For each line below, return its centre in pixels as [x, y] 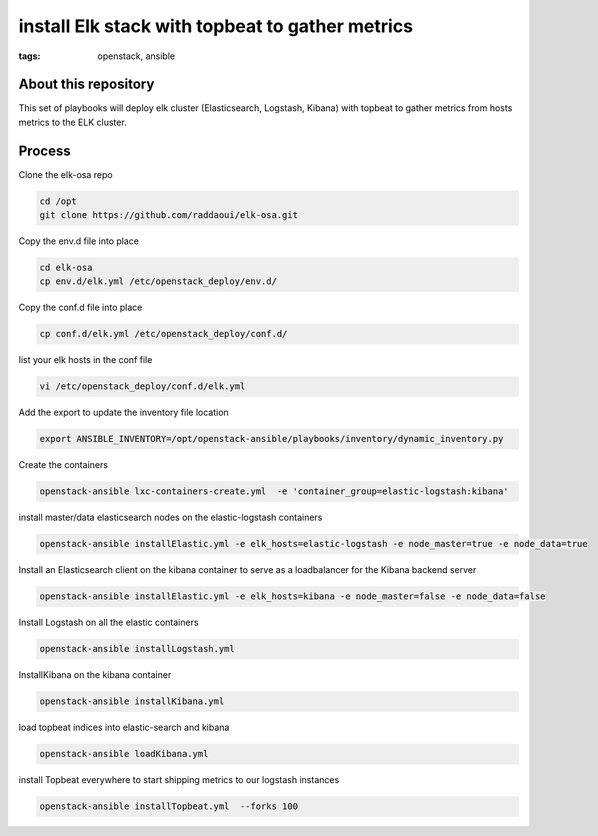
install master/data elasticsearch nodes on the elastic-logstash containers [170, 517]
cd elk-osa [66, 268]
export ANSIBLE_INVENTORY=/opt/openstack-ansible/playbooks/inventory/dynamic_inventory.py [271, 439]
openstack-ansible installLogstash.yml [137, 649]
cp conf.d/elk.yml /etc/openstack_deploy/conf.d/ [163, 334]
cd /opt [58, 201]
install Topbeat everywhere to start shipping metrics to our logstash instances [179, 780]
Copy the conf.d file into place [80, 307]
